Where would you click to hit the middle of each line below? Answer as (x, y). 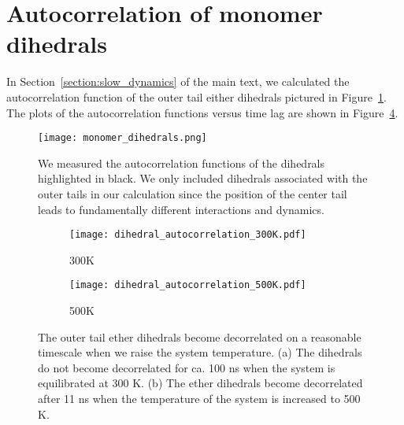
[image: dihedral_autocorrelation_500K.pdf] (188, 285)
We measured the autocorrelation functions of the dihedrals (182, 163)
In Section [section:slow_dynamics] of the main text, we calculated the (178, 81)
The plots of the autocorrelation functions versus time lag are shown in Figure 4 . (202, 112)
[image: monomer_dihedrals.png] (122, 138)
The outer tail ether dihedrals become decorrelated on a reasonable (200, 336)
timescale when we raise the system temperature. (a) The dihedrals (200, 352)
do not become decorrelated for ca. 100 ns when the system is (187, 367)
